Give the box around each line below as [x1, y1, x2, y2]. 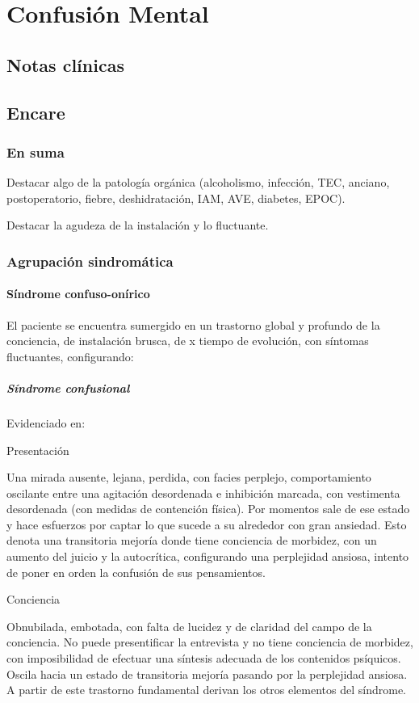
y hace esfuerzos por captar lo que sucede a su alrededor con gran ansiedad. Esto [6, 516, 407, 533]
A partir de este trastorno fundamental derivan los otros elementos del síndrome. [6, 681, 406, 698]
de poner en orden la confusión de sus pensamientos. [6, 563, 266, 580]
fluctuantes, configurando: [6, 347, 134, 364]
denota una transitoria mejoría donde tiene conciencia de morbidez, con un [6, 532, 377, 549]
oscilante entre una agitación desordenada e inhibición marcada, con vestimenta [6, 484, 400, 501]
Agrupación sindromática [6, 250, 174, 271]
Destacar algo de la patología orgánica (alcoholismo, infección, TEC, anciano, [6, 174, 390, 191]
